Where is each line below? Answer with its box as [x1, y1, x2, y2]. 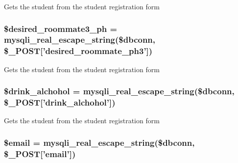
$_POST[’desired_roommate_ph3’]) [4, 45, 153, 57]
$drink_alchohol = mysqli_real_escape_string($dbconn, [4, 85, 235, 97]
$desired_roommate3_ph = [4, 22, 118, 34]
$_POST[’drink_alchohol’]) [4, 96, 116, 109]
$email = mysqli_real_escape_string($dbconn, [4, 136, 195, 148]
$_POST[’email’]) [4, 147, 76, 160]
